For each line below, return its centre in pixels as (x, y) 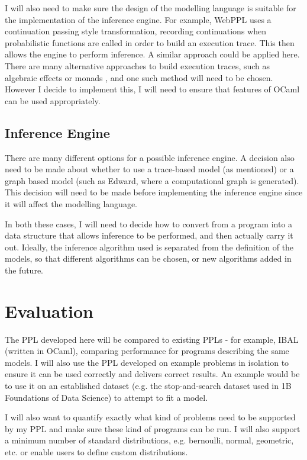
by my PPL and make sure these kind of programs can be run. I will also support (153, 428)
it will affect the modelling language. (71, 203)
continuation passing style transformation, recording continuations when (135, 31)
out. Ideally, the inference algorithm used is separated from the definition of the (149, 247)
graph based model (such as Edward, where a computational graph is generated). (152, 180)
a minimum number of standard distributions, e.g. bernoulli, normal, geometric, (149, 440)
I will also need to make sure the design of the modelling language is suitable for (151, 8)
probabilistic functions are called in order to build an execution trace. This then (150, 42)
